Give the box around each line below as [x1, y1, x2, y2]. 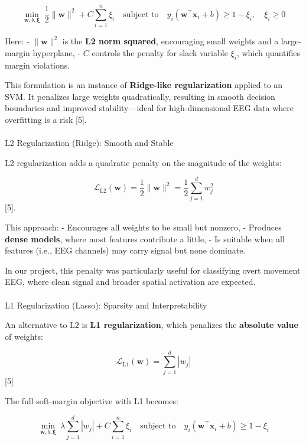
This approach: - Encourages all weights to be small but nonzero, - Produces [5, 220, 282, 233]
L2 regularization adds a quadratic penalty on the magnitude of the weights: [5, 156, 282, 168]
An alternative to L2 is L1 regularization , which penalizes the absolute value [5, 319, 298, 331]
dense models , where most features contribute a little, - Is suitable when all [5, 232, 285, 245]
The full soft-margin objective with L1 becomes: [5, 395, 178, 407]
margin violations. [5, 59, 70, 71]
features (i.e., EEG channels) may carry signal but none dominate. [5, 244, 246, 256]
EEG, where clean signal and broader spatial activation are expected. [5, 275, 256, 288]
